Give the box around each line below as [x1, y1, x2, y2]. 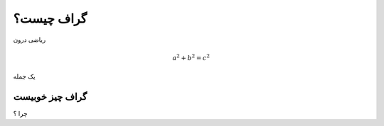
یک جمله [13, 72, 36, 81]
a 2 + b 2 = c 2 [172, 53, 210, 62]
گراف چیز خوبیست [13, 91, 87, 103]
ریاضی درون [13, 35, 46, 44]
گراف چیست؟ [13, 11, 87, 26]
